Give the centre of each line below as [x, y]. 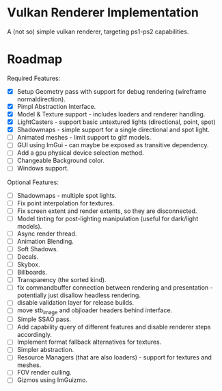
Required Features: [34, 78]
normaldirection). [41, 99]
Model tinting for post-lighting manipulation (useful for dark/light [108, 218]
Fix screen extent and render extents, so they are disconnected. [107, 211]
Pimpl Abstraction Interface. [56, 106]
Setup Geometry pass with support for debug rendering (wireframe [111, 91]
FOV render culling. [44, 373]
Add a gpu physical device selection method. [81, 153]
